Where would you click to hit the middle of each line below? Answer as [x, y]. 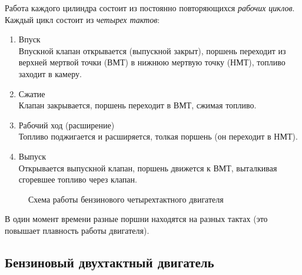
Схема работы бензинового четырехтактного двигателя [126, 199]
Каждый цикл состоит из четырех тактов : [82, 19]
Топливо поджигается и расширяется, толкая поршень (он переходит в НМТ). [158, 136]
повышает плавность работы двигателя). [77, 230]
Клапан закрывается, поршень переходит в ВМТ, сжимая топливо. [137, 105]
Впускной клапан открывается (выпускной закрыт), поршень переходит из [152, 50]
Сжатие [32, 93]
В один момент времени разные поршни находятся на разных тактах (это [136, 219]
